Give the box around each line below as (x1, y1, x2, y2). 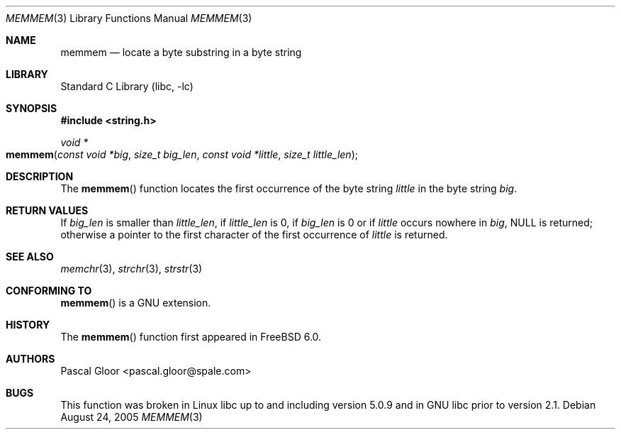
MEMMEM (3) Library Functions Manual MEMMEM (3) (6, 12, 252, 24)
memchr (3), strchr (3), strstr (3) (60, 263, 203, 275)
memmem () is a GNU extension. (60, 297, 211, 309)
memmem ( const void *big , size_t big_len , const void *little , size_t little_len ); (6, 148, 358, 160)
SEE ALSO (6, 250, 54, 263)
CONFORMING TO (6, 285, 92, 297)
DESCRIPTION (6, 170, 74, 182)
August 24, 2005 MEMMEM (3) (60, 411, 203, 423)
